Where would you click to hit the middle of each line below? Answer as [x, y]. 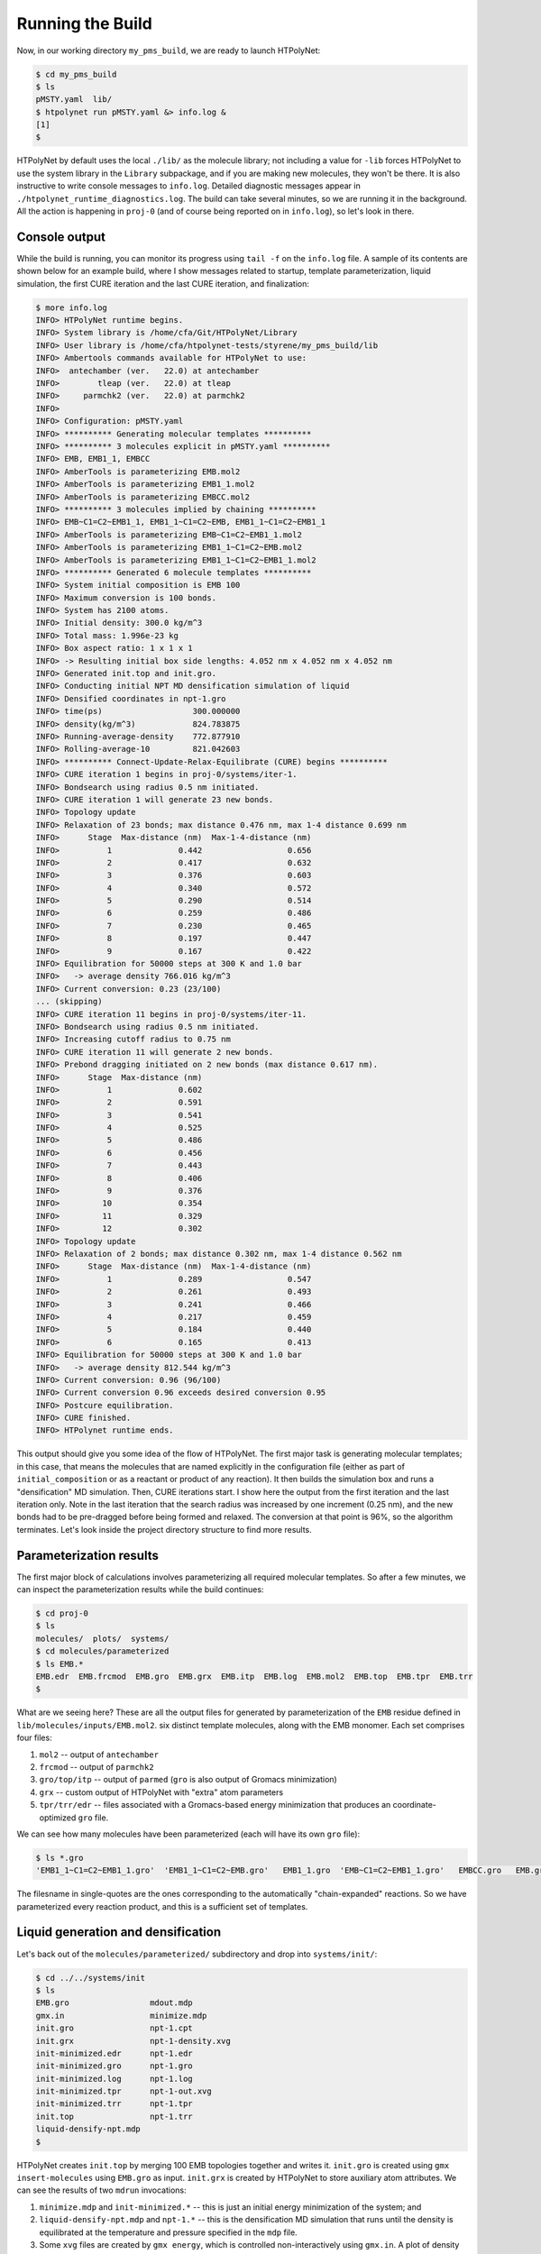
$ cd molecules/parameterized [102, 1651]
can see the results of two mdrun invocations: [101, 2190]
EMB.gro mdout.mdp [114, 2003]
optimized [58, 1818]
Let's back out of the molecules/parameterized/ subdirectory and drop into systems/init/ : [197, 1954]
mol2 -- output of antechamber [99, 1755]
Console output [61, 237]
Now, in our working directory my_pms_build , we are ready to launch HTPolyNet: [169, 50]
